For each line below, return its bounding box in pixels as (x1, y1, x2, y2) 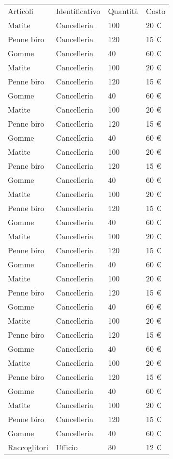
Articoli (8, 5, 33, 16)
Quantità (108, 5, 139, 16)
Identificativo (56, 5, 101, 16)
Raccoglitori (8, 442, 48, 453)
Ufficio (56, 442, 78, 453)
